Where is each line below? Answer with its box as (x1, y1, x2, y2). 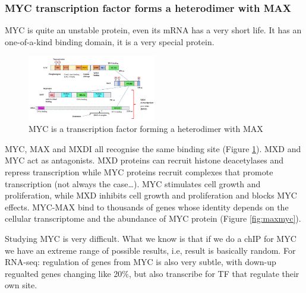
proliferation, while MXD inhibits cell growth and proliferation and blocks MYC (5, 189, 297, 201)
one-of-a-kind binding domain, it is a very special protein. (5, 35, 214, 48)
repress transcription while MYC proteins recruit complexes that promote (5, 166, 273, 178)
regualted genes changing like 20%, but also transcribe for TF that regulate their (5, 267, 299, 279)
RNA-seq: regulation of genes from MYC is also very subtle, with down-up (5, 256, 276, 268)
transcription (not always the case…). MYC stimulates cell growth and (5, 177, 261, 190)
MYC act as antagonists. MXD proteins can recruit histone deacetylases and (5, 154, 284, 166)
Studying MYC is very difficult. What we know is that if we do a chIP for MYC (5, 232, 296, 244)
